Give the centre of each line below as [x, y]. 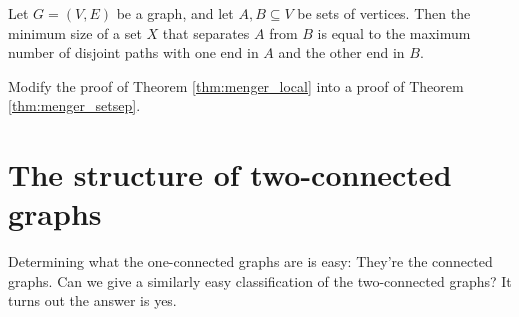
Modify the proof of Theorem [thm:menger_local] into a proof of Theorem [236, 85]
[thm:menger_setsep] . [74, 105]
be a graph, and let [175, 13]
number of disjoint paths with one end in [133, 52]
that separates [206, 32]
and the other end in [341, 52]
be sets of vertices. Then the [384, 13]
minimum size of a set [75, 32]
